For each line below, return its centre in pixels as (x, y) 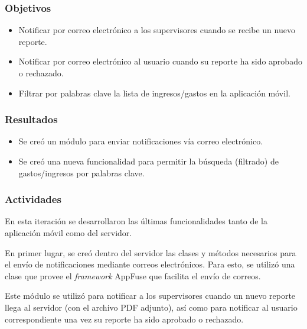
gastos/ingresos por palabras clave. (81, 172)
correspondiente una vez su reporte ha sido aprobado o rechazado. (124, 319)
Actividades (33, 199)
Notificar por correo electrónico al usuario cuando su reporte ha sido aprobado (160, 61)
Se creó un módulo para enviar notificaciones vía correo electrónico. (141, 141)
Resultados (31, 119)
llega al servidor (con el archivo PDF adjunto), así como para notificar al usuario (151, 307)
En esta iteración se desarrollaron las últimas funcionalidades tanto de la (136, 221)
